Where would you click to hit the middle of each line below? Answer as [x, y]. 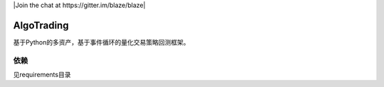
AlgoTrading [41, 25]
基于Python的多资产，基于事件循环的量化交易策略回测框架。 [101, 42]
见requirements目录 [42, 75]
